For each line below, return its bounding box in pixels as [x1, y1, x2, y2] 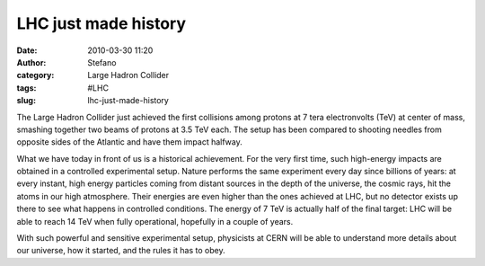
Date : [16, 45, 38, 56]
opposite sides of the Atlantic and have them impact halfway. [16, 137, 242, 147]
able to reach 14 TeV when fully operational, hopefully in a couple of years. [16, 216, 294, 226]
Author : [16, 57, 47, 67]
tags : [16, 82, 37, 93]
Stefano [87, 57, 117, 67]
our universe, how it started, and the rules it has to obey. [16, 245, 225, 256]
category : [16, 70, 55, 81]
